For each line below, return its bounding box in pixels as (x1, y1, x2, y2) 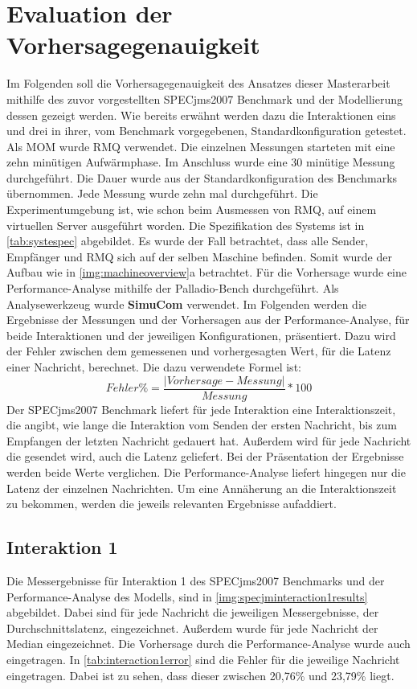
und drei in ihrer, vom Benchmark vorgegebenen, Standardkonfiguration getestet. (6, 122, 407, 139)
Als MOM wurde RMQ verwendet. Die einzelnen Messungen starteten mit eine (6, 137, 395, 154)
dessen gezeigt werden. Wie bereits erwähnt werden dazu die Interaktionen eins (6, 106, 396, 123)
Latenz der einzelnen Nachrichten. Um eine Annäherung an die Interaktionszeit (6, 479, 397, 496)
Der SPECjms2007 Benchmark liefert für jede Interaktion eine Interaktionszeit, (6, 400, 396, 417)
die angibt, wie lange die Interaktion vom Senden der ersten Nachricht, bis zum (6, 416, 398, 433)
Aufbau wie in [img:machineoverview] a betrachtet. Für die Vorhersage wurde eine (6, 264, 407, 281)
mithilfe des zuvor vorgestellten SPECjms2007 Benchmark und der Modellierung (6, 90, 403, 107)
